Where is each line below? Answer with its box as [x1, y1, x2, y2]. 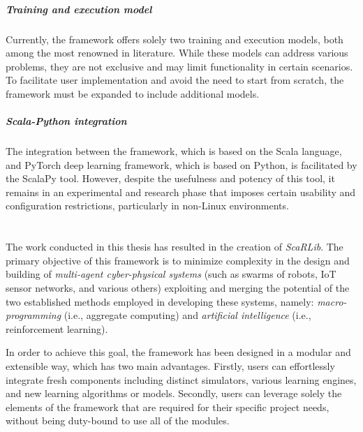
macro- [317, 294, 347, 308]
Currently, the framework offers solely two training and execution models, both [6, 31, 343, 46]
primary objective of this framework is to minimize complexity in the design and [6, 253, 350, 267]
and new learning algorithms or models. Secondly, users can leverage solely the [6, 386, 342, 401]
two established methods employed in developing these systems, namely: [6, 294, 314, 308]
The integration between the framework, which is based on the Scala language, [6, 144, 342, 158]
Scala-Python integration [6, 114, 127, 128]
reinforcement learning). [6, 321, 108, 336]
